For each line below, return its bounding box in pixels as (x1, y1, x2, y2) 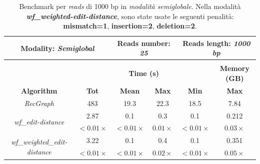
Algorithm (21, 85, 57, 95)
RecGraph (24, 97, 54, 108)
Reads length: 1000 (182, 37, 250, 48)
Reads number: (117, 37, 170, 48)
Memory (219, 63, 249, 73)
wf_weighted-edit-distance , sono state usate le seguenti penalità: (26, 10, 234, 21)
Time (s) (128, 68, 159, 78)
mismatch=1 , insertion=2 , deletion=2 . (63, 20, 197, 31)
